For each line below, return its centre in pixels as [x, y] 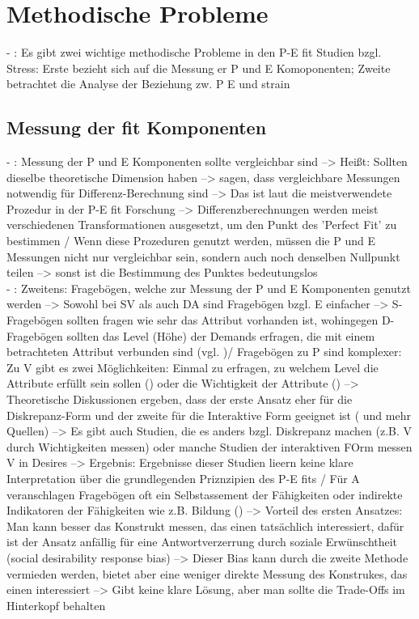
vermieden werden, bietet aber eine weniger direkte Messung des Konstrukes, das [207, 573]
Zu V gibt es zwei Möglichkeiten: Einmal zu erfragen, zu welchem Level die [193, 367]
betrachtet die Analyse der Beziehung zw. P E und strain [148, 84]
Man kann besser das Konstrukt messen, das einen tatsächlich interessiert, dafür [205, 526]
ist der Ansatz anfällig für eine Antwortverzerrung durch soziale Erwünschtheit [202, 542]
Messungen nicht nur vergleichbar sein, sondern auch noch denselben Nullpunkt [203, 256]
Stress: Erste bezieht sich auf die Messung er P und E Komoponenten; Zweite [199, 68]
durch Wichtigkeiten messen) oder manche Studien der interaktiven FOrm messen [209, 446]
